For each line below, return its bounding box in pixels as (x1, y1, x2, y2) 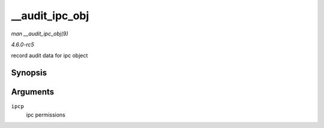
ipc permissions (26, 111, 66, 118)
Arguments (11, 87, 55, 97)
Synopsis (11, 68, 47, 78)
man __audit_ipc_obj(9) (11, 30, 68, 37)
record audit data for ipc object (11, 52, 88, 59)
